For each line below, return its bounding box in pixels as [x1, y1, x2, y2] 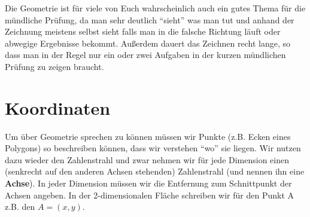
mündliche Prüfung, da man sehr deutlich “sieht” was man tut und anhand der [5, 13, 294, 26]
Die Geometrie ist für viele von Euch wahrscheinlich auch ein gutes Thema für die [5, 2, 306, 14]
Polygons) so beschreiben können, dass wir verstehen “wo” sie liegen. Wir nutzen [5, 142, 301, 154]
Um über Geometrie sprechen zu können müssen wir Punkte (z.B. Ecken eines [5, 130, 291, 142]
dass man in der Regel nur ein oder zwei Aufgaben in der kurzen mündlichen [5, 48, 286, 61]
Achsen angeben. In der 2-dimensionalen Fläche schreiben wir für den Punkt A [5, 188, 294, 201]
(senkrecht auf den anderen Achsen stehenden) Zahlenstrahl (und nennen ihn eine [5, 165, 305, 178]
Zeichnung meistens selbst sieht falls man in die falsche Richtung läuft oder [5, 25, 281, 38]
